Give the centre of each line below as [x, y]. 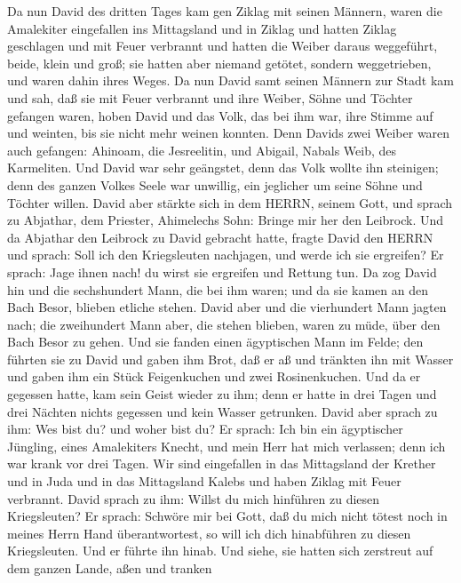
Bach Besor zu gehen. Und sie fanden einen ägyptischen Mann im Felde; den [215, 342]
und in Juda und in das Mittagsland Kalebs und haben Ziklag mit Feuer [204, 481]
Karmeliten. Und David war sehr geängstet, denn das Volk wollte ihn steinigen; [223, 168]
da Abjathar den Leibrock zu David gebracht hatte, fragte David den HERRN [220, 237]
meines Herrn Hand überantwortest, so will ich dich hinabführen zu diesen [209, 533]
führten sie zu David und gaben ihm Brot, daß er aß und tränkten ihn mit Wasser [230, 359]
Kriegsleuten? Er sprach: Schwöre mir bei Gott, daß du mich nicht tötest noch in [227, 516]
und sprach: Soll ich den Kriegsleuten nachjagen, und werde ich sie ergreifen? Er [226, 255]
